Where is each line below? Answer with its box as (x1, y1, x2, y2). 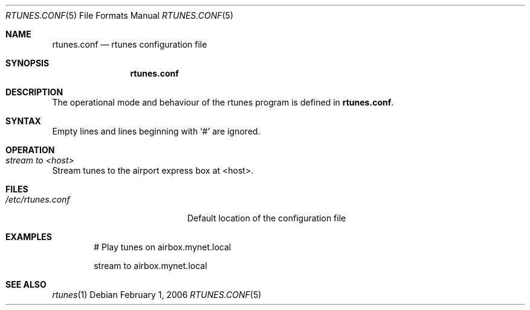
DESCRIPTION (5, 87, 63, 97)
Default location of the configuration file (187, 213, 346, 223)
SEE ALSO (5, 279, 47, 289)
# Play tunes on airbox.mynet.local (94, 242, 231, 252)
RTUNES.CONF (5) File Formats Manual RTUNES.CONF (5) (5, 10, 233, 21)
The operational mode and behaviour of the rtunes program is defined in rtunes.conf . (52, 97, 394, 107)
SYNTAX (5, 116, 41, 126)
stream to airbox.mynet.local (94, 261, 207, 271)
